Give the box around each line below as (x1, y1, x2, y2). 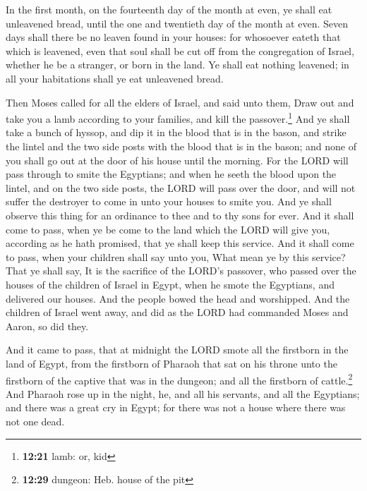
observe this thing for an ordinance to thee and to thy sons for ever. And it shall (6, 207, 354, 222)
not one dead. (6, 413, 65, 428)
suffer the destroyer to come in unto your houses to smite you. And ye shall (6, 194, 332, 209)
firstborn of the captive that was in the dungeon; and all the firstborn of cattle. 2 (6, 370, 353, 387)
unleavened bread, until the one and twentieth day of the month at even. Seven (6, 16, 348, 30)
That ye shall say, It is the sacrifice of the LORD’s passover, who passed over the (6, 263, 356, 278)
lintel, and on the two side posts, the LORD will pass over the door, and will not (6, 180, 356, 195)
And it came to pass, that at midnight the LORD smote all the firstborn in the (6, 342, 349, 357)
